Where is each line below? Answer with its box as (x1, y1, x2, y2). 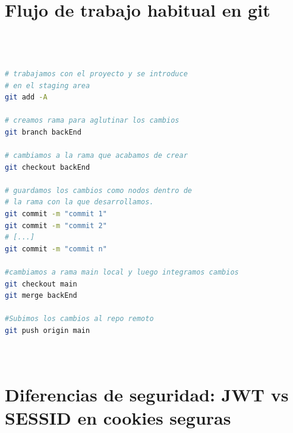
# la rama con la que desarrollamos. (5, 198, 154, 207)
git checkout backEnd (5, 163, 90, 172)
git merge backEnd (5, 291, 77, 300)
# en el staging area (5, 81, 90, 90)
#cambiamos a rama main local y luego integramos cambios (5, 268, 239, 276)
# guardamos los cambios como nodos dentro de (5, 186, 192, 195)
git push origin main (5, 326, 90, 335)
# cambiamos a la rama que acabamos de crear (5, 151, 188, 160)
